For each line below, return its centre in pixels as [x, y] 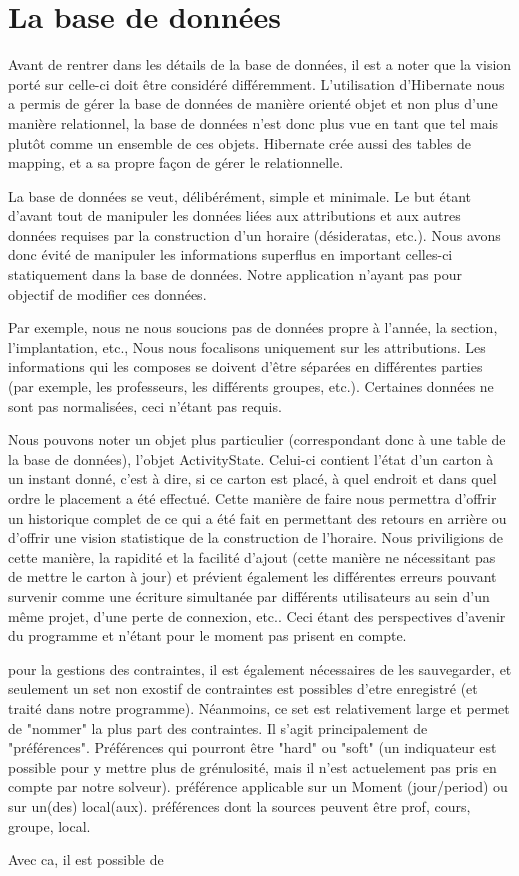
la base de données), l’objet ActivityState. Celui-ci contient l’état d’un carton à [251, 458]
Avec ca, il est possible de [86, 859]
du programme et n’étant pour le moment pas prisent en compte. [207, 635]
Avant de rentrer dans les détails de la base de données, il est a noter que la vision [260, 64]
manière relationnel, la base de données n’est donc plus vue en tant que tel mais [253, 122]
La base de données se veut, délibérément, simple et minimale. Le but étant [240, 195]
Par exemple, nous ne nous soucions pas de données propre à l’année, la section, [253, 327]
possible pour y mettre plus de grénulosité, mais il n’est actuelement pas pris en [252, 766]
